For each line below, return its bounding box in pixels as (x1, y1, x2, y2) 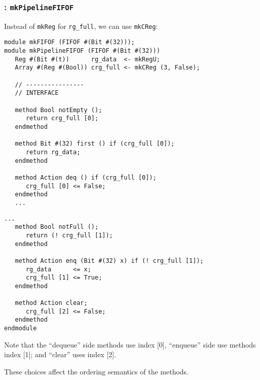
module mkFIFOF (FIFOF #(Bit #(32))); (4, 39, 135, 46)
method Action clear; (15, 299, 88, 307)
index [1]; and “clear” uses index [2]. (4, 349, 117, 360)
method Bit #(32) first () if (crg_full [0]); (15, 140, 175, 148)
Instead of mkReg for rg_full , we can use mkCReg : (4, 20, 158, 31)
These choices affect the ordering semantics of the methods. (4, 366, 189, 376)
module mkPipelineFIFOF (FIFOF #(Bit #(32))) (4, 47, 160, 55)
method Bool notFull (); (15, 223, 99, 231)
